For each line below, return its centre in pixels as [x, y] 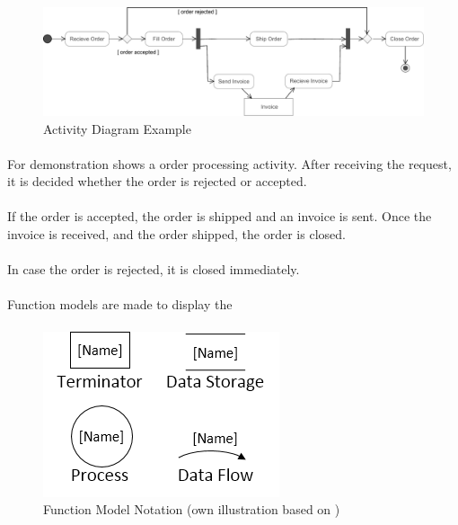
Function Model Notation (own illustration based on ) [192, 509]
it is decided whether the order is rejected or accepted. [157, 181]
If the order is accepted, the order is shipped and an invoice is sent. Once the [220, 216]
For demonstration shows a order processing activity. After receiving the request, [229, 163]
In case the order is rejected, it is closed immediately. [154, 269]
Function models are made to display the [120, 304]
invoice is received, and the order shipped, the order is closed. [176, 234]
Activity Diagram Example [117, 128]
